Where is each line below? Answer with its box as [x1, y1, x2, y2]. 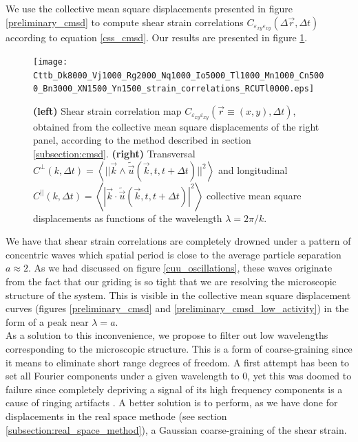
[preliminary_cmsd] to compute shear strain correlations [6, 14, 244, 29]
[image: [33, 57, 68, 67]
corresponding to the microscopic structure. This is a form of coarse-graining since [6, 342, 352, 355]
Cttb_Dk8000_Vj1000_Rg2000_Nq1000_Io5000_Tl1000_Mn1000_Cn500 [33, 70, 324, 80]
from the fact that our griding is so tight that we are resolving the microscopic [6, 274, 337, 289]
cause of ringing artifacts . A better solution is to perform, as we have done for [6, 395, 338, 410]
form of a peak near [6, 314, 89, 329]
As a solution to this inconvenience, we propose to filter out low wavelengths [6, 328, 328, 342]
